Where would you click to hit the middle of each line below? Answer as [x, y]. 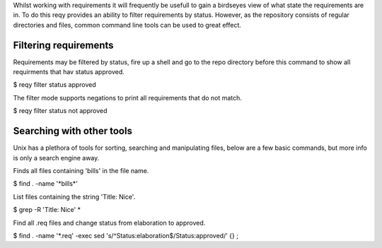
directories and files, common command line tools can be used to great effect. [127, 25]
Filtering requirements [63, 45]
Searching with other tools [73, 131]
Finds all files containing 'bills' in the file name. [81, 170]
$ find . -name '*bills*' [45, 184]
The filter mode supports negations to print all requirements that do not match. [127, 98]
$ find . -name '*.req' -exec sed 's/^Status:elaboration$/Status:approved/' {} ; [126, 235]
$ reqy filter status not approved [60, 111]
